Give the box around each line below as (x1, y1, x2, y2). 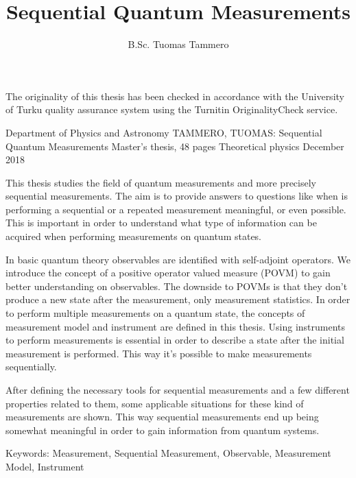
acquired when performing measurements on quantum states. (5, 229, 262, 243)
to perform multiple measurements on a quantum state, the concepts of (5, 306, 305, 320)
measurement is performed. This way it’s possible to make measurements (5, 346, 312, 360)
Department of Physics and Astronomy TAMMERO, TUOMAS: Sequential (5, 125, 322, 139)
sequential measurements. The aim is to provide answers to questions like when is (5, 189, 348, 203)
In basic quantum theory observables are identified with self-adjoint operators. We (5, 252, 351, 266)
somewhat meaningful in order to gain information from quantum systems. (5, 422, 320, 437)
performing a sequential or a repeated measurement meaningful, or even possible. (5, 202, 346, 216)
